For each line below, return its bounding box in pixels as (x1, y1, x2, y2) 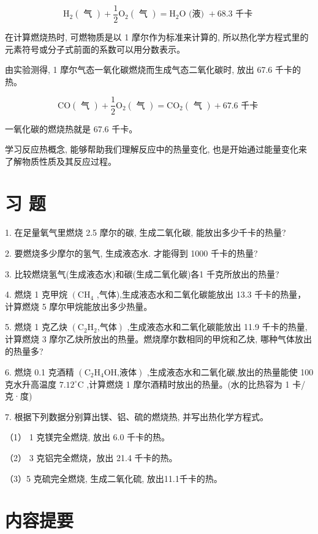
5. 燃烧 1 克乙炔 (5, 320, 67, 333)
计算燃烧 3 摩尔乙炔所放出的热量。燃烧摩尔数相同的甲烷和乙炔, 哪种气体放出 (5, 333, 312, 345)
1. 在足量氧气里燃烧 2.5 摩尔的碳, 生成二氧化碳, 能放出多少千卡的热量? (5, 226, 286, 239)
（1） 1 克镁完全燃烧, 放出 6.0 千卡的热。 (5, 431, 170, 443)
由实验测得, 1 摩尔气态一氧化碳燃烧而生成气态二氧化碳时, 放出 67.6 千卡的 (5, 63, 301, 76)
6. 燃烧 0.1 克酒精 (5, 365, 74, 378)
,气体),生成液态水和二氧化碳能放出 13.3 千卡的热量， (96, 288, 306, 301)
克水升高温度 (5, 377, 56, 390)
